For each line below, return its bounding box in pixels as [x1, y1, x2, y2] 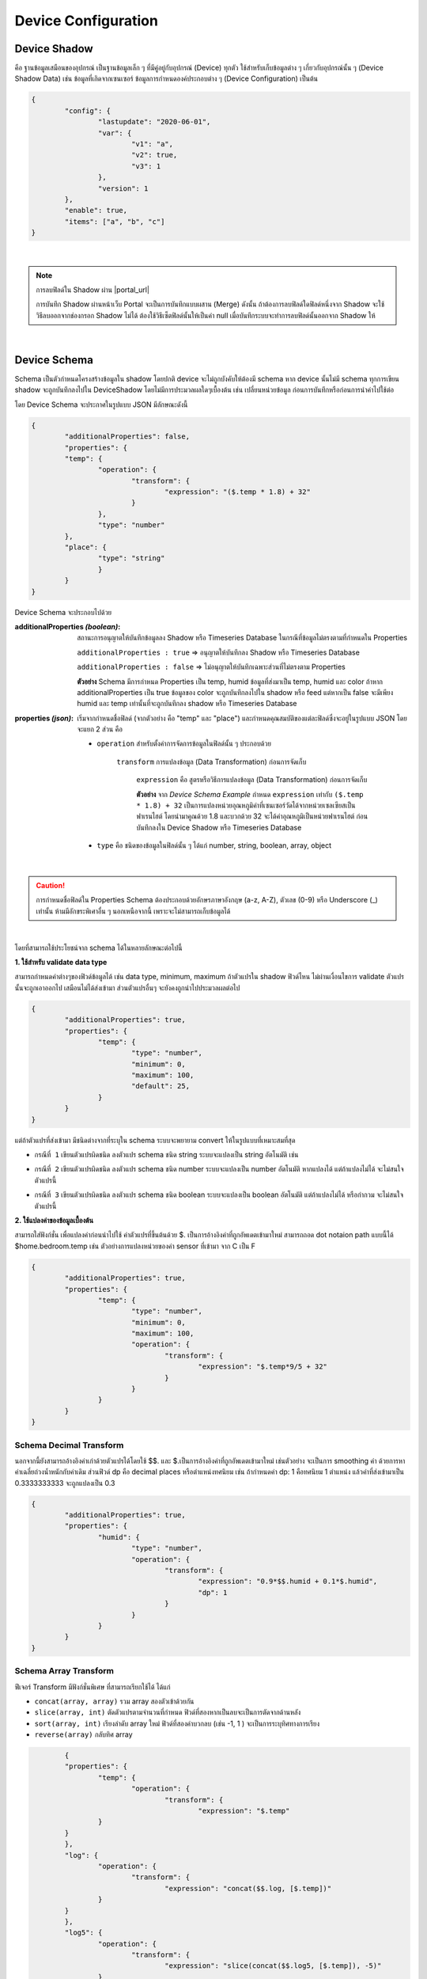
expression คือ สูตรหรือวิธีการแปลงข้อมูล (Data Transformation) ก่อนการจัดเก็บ [136, 775, 368, 784]
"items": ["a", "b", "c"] [64, 217, 165, 226]
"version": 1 [97, 184, 149, 193]
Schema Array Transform [14, 1666, 115, 1677]
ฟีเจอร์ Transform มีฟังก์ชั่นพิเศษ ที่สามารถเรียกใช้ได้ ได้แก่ [14, 1682, 171, 1692]
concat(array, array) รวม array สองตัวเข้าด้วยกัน [34, 1696, 195, 1706]
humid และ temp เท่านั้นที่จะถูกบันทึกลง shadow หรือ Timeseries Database [77, 699, 297, 708]
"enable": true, [64, 206, 128, 215]
